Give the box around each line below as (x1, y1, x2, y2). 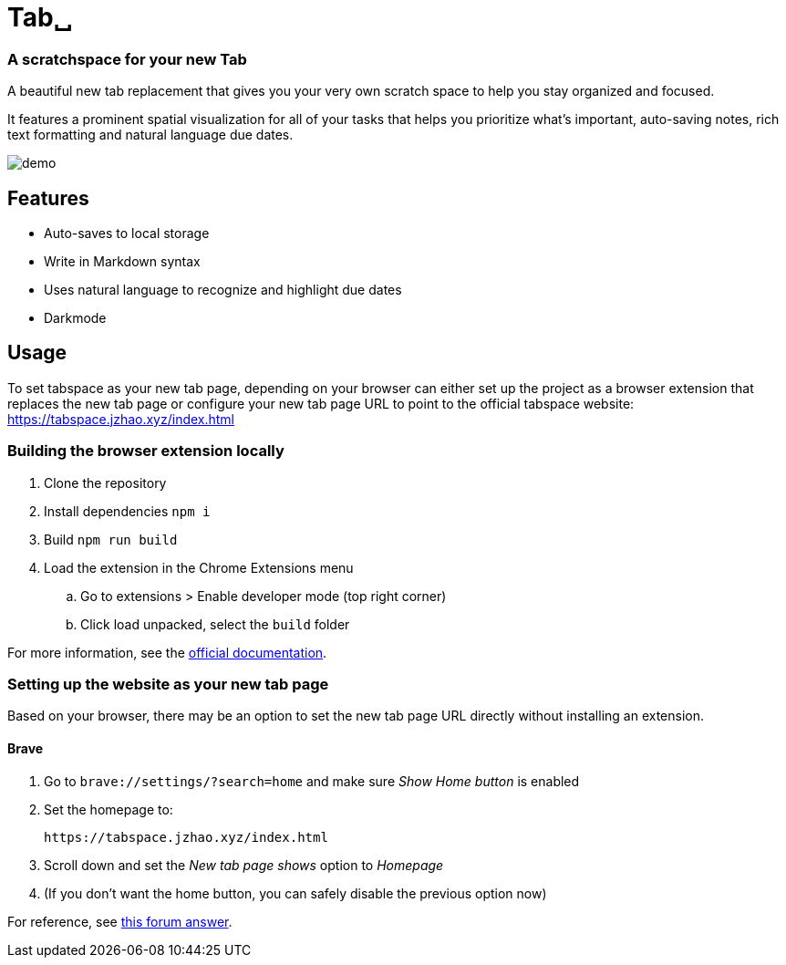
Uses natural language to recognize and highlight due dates (44, 281, 402, 297)
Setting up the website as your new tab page (7, 674, 329, 693)
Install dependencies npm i (44, 503, 211, 519)
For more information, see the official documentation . (7, 644, 327, 660)
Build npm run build (44, 531, 178, 547)
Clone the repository (44, 474, 167, 491)
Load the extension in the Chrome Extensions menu (44, 559, 354, 576)
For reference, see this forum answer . (7, 913, 233, 929)
